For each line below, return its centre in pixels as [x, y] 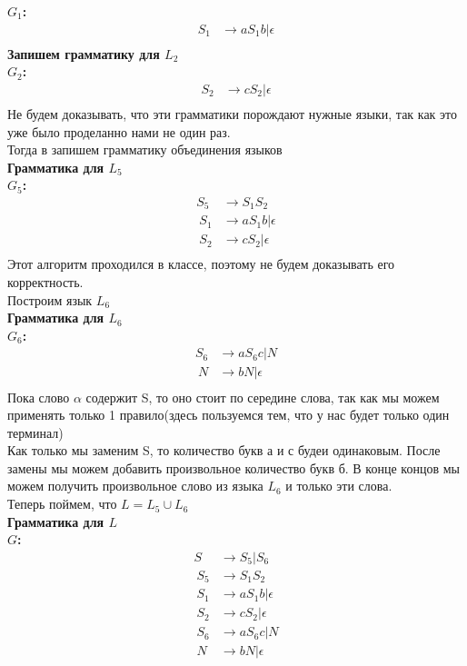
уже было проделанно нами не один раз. [119, 131]
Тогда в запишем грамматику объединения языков [145, 149]
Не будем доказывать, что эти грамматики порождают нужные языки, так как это [233, 113]
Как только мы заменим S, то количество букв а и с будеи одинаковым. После [224, 450]
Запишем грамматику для [84, 53]
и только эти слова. [339, 486]
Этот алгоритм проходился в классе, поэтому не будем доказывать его [201, 264]
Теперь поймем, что [62, 504]
